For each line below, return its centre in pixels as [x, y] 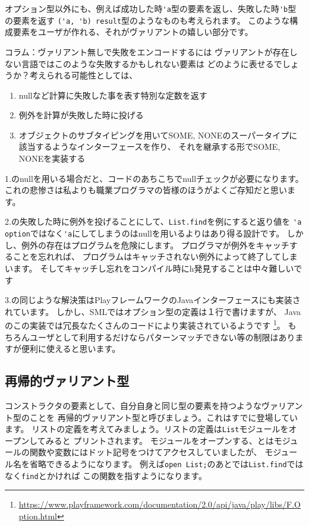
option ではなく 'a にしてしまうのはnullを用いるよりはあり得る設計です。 [145, 233]
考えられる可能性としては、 [83, 75]
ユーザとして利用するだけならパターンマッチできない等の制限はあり [162, 337]
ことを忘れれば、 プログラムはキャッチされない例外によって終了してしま [155, 256]
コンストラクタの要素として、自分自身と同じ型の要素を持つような [133, 405]
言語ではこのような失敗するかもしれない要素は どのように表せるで [152, 63]
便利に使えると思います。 [71, 349]
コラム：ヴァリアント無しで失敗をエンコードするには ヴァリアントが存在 [147, 51]
